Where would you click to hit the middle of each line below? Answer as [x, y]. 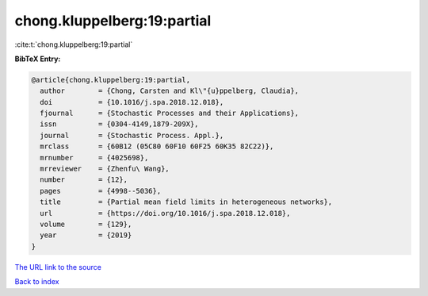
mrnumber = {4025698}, [94, 158]
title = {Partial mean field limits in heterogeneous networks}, [186, 202]
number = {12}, [84, 180]
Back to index [37, 282]
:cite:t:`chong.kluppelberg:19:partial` [74, 44]
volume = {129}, [86, 224]
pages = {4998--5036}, [101, 191]
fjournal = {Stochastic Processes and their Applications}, [170, 113]
